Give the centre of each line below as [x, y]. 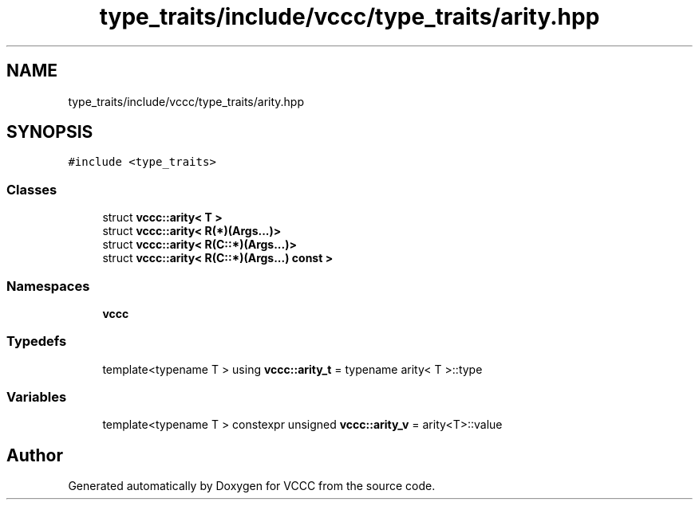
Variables [37, 397]
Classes [32, 189]
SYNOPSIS [50, 132]
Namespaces [48, 286]
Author [35, 455]
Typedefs [37, 341]
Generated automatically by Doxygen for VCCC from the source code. [252, 486]
